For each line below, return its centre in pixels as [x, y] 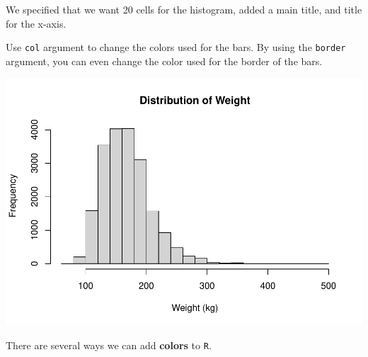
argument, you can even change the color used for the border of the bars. [164, 61]
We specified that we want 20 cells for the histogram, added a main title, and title [184, 9]
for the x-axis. [36, 23]
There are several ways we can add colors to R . [109, 345]
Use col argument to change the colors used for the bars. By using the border [176, 47]
